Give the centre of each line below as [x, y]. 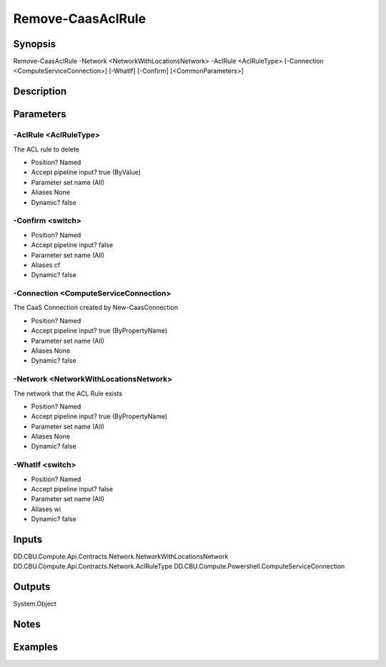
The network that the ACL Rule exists [68, 393]
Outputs [32, 587]
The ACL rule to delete [46, 149]
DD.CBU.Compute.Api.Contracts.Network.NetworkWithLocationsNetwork [121, 556]
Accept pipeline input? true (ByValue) [86, 172]
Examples [36, 647]
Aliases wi [46, 509]
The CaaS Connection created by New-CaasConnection [96, 308]
